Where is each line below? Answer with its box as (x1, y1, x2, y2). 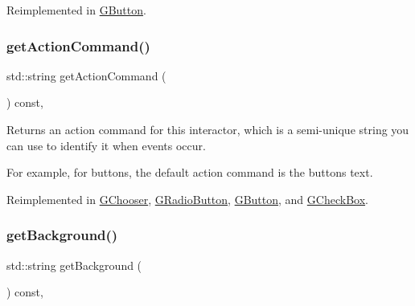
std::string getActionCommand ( (6, 67, 166, 84)
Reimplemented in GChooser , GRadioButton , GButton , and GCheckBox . (6, 190, 368, 207)
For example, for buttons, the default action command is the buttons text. (6, 164, 373, 181)
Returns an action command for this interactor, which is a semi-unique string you (6, 121, 409, 137)
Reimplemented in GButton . (6, 2, 146, 18)
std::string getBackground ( (6, 256, 142, 273)
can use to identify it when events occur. (6, 137, 206, 153)
